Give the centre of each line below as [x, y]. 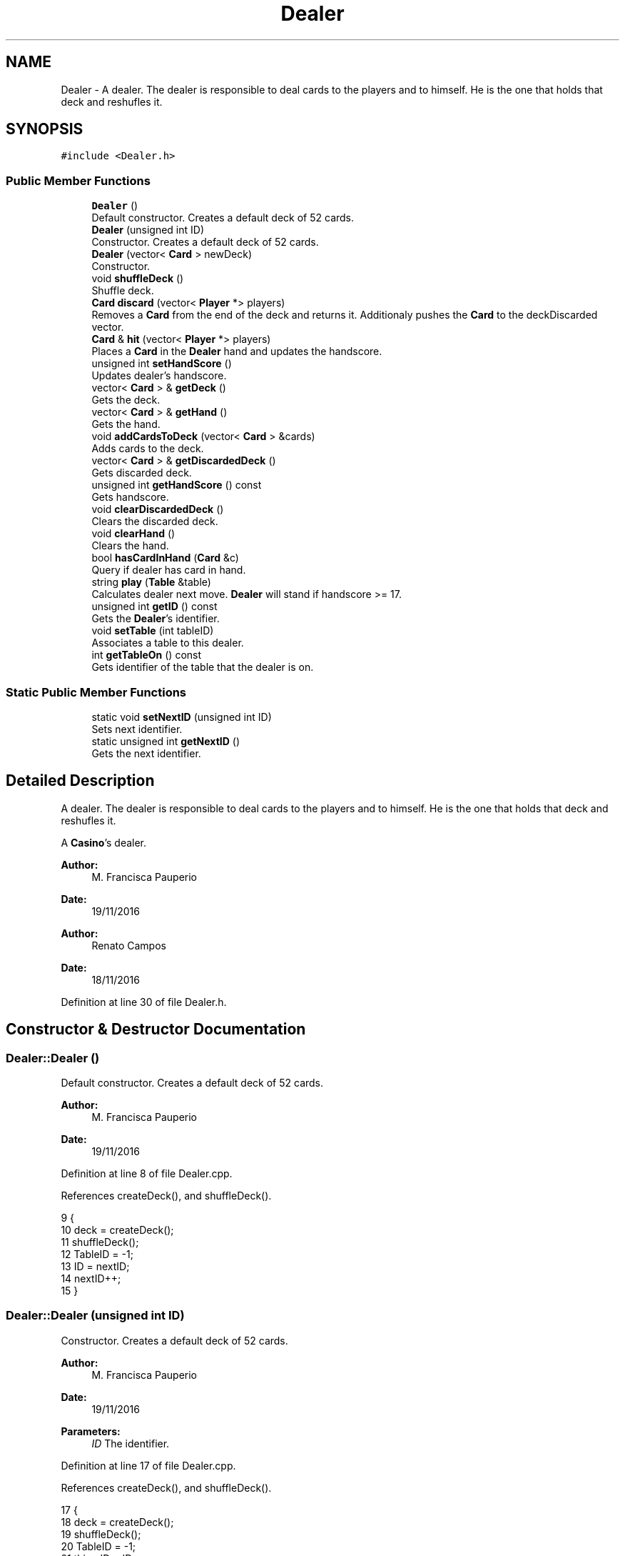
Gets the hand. [126, 424]
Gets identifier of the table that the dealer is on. [203, 667]
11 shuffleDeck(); [100, 1242]
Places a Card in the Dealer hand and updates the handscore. [237, 351]
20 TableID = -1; [98, 1546]
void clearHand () [133, 534]
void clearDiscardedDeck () [158, 509]
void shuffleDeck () [138, 279]
